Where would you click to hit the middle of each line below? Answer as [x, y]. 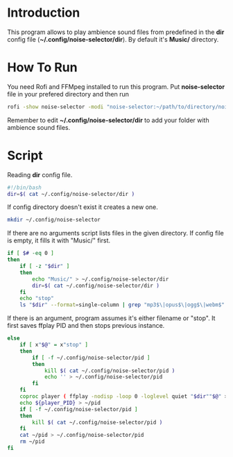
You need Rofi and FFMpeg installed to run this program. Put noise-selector [116, 86]
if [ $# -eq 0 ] [31, 254]
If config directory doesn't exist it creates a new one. [83, 207]
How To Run [42, 68]
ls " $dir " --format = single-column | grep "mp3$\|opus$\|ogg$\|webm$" [122, 305]
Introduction [44, 13]
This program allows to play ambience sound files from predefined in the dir [116, 32]
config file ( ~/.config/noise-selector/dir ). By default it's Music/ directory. [113, 39]
